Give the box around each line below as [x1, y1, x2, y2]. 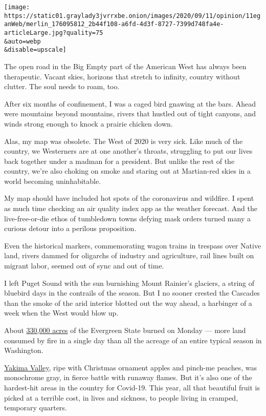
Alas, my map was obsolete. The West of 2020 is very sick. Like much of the [4, 135, 243, 146]
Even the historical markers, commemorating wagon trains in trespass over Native [4, 240, 261, 251]
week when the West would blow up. [4, 307, 119, 318]
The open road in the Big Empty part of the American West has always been [4, 60, 247, 71]
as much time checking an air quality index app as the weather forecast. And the [4, 203, 257, 214]
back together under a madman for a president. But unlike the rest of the [4, 155, 235, 166]
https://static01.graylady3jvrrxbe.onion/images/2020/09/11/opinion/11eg [4, 12, 261, 19]
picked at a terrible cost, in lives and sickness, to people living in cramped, [4, 392, 238, 403]
